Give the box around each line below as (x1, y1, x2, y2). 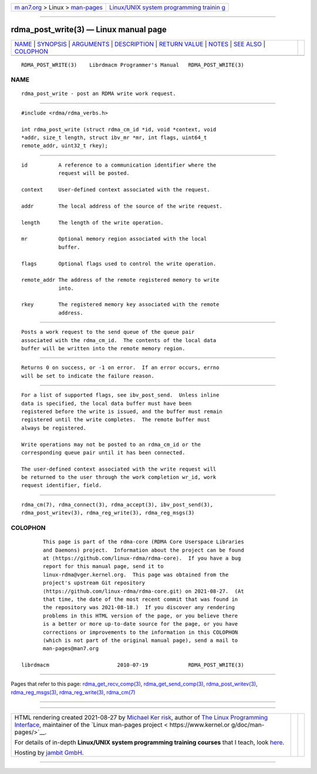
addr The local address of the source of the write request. (21, 202, 222, 209)
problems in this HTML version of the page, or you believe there (43, 612, 238, 619)
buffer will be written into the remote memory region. (21, 345, 186, 352)
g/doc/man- (231, 721, 265, 729)
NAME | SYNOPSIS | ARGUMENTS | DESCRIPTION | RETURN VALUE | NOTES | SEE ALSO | (14, 40, 266, 48)
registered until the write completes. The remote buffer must (21, 417, 211, 423)
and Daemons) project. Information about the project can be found (43, 546, 244, 553)
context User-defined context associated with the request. (21, 186, 211, 193)
